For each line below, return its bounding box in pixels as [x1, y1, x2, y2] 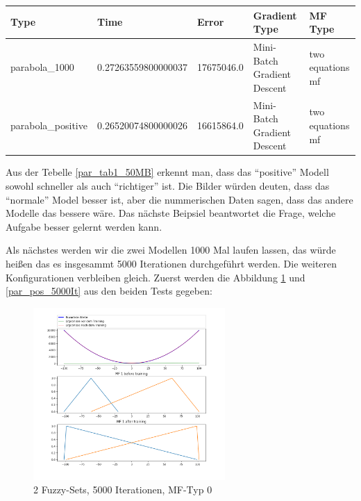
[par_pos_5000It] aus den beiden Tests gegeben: [6, 284, 212, 298]
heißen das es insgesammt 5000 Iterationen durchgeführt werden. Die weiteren [6, 256, 337, 270]
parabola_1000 [10, 60, 74, 74]
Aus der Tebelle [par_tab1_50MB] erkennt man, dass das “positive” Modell [6, 165, 329, 179]
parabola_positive [10, 117, 87, 132]
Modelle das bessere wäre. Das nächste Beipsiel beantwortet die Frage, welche [6, 206, 336, 220]
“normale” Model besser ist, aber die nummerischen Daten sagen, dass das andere [6, 192, 353, 206]
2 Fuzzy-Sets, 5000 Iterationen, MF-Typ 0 [33, 482, 212, 497]
